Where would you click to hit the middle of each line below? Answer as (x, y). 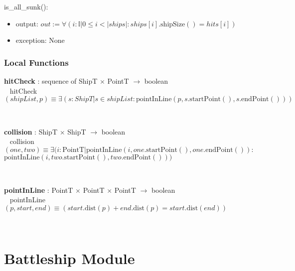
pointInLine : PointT (39, 190)
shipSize (173, 24)
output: (27, 23)
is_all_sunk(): (26, 6)
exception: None (40, 40)
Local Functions (36, 62)
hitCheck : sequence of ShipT (51, 81)
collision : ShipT (31, 131)
